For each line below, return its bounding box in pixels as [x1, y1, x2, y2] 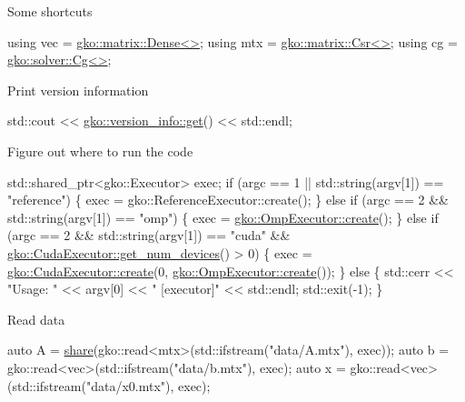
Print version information [7, 80, 149, 99]
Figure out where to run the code [7, 141, 193, 160]
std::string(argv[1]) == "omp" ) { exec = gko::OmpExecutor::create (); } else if [7, 207, 439, 226]
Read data [7, 309, 65, 328]
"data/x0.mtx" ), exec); [85, 376, 211, 395]
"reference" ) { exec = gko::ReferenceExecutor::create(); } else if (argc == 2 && [7, 190, 449, 209]
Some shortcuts [7, 2, 93, 20]
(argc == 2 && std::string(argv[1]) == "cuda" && [7, 226, 291, 245]
